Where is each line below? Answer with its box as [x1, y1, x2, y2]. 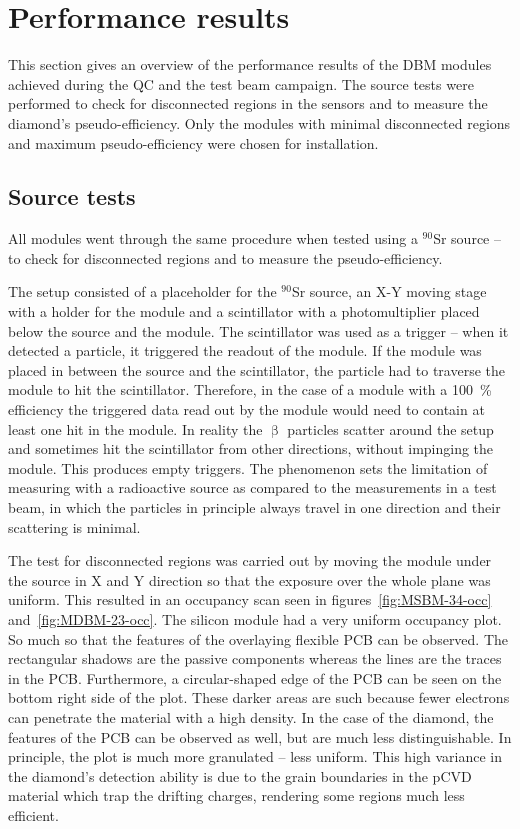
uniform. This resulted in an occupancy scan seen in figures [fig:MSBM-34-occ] [8, 589, 492, 610]
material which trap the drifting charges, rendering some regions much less [8, 785, 465, 806]
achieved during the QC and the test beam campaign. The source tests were [8, 73, 474, 94]
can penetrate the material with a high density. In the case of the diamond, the [8, 706, 494, 727]
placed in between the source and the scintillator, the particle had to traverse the [8, 359, 506, 380]
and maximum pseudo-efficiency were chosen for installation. [8, 132, 379, 153]
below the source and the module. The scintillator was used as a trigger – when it [8, 320, 509, 341]
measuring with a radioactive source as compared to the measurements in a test [8, 477, 497, 498]
